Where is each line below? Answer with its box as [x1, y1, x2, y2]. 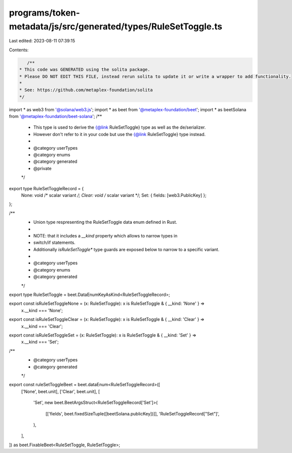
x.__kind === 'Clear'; [21, 323, 63, 329]
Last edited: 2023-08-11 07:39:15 [9, 38, 75, 44]
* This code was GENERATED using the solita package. [19, 67, 150, 73]
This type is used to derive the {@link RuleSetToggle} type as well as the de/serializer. [33, 124, 206, 130]
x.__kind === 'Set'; [21, 339, 59, 345]
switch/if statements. [33, 239, 75, 246]
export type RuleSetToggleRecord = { [9, 185, 84, 191]
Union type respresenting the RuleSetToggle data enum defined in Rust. [33, 219, 178, 225]
